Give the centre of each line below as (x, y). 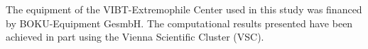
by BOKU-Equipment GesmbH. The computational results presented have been (179, 23)
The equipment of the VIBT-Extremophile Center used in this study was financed (184, 9)
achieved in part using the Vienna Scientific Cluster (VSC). (135, 37)
